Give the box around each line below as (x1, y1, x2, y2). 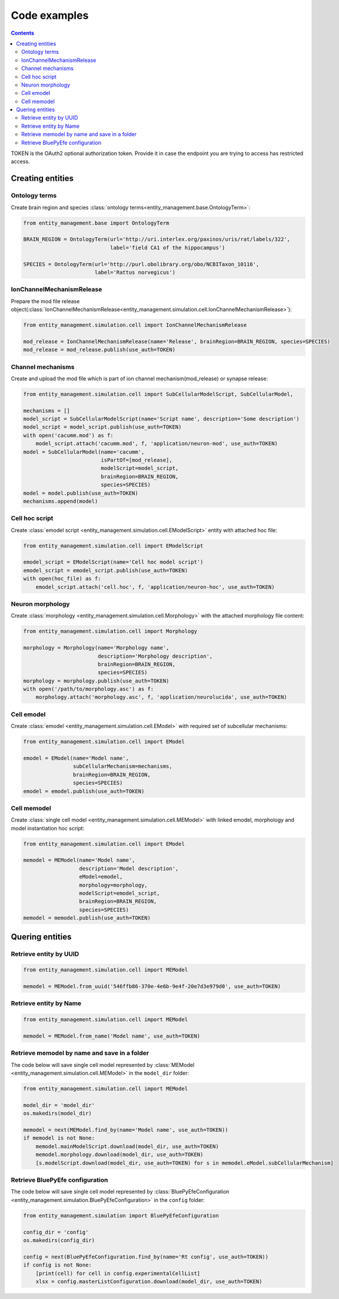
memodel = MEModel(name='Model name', (23, 857, 135, 864)
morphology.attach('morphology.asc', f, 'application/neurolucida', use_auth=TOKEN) (35, 694, 288, 701)
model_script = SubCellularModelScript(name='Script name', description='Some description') (23, 416, 300, 422)
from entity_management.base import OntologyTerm (23, 220, 169, 226)
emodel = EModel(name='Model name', (23, 754, 129, 761)
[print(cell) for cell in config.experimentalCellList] (35, 1270, 201, 1277)
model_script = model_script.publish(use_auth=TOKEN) (23, 424, 182, 430)
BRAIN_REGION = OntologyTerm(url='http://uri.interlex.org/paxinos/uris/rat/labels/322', (23, 236, 291, 243)
